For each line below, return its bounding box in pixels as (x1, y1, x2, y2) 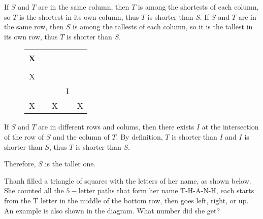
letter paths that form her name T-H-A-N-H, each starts (78, 185, 254, 196)
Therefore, (4, 158, 36, 169)
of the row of (4, 131, 44, 142)
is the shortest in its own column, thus (19, 11, 139, 22)
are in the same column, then (38, 2, 129, 12)
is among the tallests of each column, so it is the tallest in (73, 21, 253, 32)
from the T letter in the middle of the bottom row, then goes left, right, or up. (4, 195, 249, 205)
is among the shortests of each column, (138, 2, 259, 12)
